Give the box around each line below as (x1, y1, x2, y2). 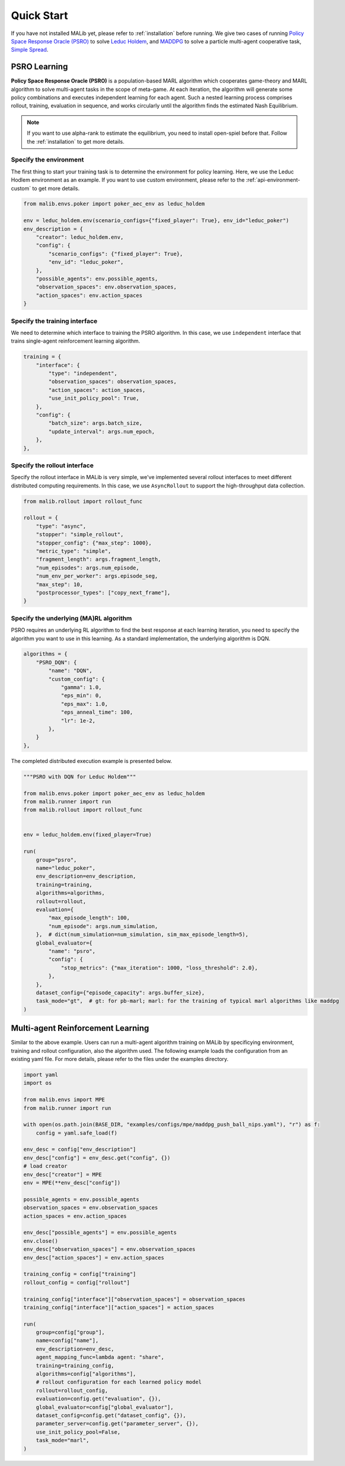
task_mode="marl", (36, 1437, 90, 1444)
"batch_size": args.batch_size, (48, 420, 142, 427)
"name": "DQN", (48, 667, 93, 674)
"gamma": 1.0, (60, 684, 102, 691)
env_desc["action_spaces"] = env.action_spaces (23, 1254, 164, 1261)
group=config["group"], (36, 1329, 105, 1336)
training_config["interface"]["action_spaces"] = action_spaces (23, 1304, 215, 1310)
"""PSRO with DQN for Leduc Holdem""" (23, 773, 136, 780)
